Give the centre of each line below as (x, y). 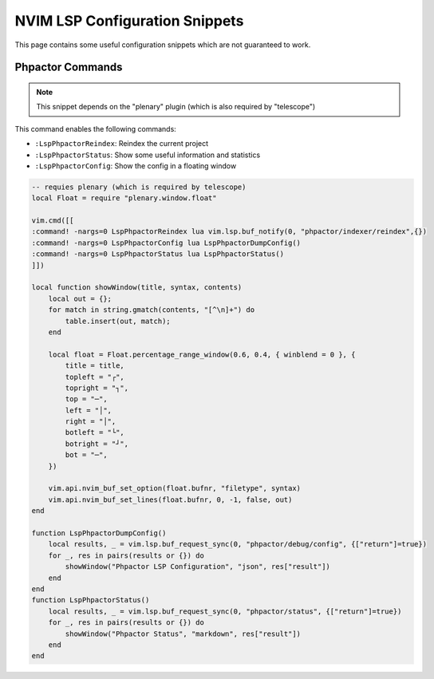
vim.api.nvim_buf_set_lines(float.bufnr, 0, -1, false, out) (170, 499)
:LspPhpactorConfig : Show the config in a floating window (136, 166)
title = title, (95, 366)
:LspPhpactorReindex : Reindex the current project (122, 144)
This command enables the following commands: (96, 128)
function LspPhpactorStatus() (91, 600)
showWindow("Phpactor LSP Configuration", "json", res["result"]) (198, 567)
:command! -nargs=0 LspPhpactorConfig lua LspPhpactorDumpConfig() (166, 243)
